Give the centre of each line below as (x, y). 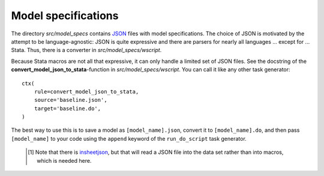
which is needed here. (64, 160)
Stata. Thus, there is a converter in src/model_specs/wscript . (86, 50)
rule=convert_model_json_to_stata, (86, 92)
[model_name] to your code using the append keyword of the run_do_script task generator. (129, 138)
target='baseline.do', (67, 108)
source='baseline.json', (70, 100)
